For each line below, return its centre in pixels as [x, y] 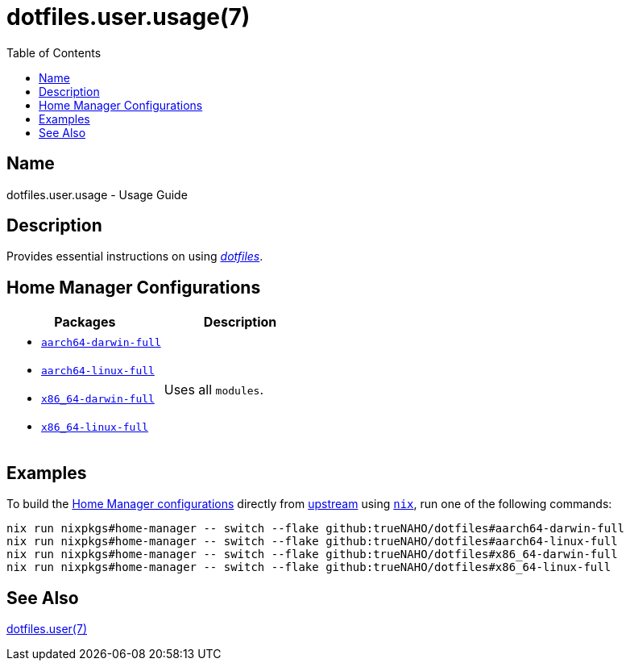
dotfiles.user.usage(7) [128, 17]
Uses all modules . [213, 390]
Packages [85, 322]
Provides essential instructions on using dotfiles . [135, 256]
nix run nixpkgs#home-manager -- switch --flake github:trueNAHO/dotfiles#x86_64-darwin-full [312, 554]
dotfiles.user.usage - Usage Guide [97, 194]
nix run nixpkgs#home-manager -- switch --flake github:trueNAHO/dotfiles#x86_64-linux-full [309, 567]
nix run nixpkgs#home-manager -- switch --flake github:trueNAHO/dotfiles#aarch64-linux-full [312, 542]
